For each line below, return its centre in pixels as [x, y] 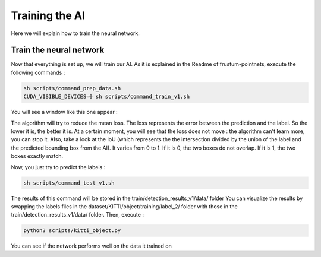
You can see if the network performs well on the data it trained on [91, 246]
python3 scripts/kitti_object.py [72, 231]
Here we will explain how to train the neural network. [75, 33]
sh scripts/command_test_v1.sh [69, 183]
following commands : [38, 72]
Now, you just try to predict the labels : [58, 167]
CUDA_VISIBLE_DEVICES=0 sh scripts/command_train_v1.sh [107, 97]
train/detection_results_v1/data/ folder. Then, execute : [77, 215]
